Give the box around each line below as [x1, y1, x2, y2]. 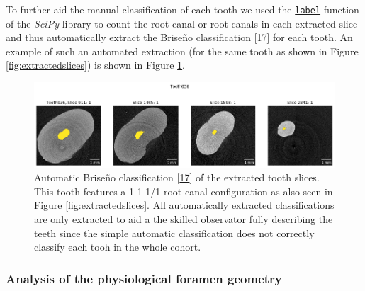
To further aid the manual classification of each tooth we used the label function [6, 2, 359, 16]
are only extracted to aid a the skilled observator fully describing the [34, 212, 333, 226]
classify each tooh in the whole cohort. [34, 239, 201, 254]
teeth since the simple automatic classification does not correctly [34, 225, 315, 240]
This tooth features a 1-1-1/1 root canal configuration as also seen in [34, 183, 333, 198]
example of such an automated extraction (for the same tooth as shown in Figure [6, 43, 359, 58]
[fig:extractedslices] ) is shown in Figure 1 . [6, 57, 185, 72]
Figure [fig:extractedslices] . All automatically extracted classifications [34, 198, 335, 212]
